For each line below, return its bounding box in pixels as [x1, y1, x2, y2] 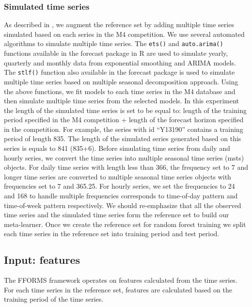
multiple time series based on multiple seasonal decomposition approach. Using [4, 76, 238, 86]
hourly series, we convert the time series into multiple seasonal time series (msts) [4, 152, 244, 162]
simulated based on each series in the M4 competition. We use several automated [4, 29, 245, 39]
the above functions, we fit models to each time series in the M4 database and [4, 86, 236, 96]
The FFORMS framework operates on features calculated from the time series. [4, 275, 237, 285]
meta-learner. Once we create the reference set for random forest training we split [4, 219, 246, 229]
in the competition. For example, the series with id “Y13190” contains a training [4, 124, 243, 134]
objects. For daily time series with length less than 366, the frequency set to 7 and [4, 162, 248, 172]
